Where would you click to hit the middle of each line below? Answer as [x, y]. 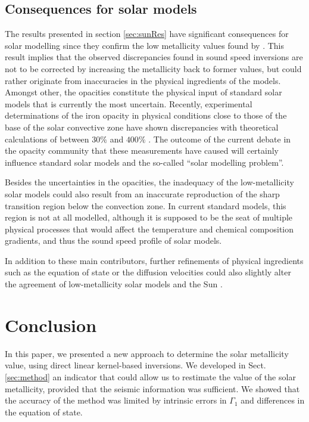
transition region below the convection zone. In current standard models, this [146, 205]
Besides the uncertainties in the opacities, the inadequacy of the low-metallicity [149, 182]
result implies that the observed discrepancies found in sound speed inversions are [154, 57]
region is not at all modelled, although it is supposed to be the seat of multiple [149, 217]
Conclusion [51, 325]
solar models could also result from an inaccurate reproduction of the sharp [142, 193]
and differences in [273, 400]
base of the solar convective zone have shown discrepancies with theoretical [142, 127]
